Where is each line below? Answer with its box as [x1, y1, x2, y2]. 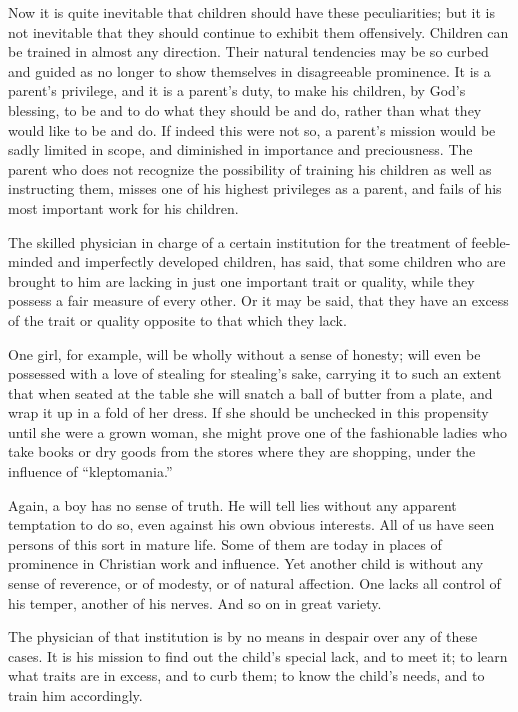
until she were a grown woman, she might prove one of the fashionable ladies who [8, 421, 507, 442]
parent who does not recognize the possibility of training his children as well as [8, 158, 492, 179]
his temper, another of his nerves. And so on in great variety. [8, 592, 382, 613]
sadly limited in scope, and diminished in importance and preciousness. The [8, 139, 473, 160]
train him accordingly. [8, 685, 143, 705]
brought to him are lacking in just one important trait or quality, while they [8, 270, 475, 291]
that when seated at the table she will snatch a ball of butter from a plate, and [8, 382, 493, 403]
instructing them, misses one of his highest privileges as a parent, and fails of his [8, 178, 502, 199]
